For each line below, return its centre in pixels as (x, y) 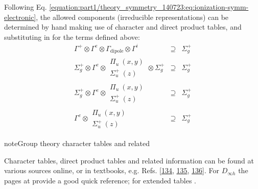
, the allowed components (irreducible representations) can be (132, 17)
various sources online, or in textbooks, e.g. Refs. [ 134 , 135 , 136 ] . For (112, 170)
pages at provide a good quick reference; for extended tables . (100, 180)
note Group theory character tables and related (77, 143)
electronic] (20, 17)
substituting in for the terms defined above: (72, 37)
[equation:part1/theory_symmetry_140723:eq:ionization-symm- (149, 7)
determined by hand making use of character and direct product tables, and (123, 27)
